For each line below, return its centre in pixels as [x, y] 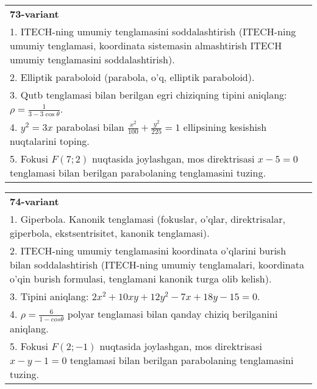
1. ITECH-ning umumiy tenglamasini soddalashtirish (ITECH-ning [153, 31]
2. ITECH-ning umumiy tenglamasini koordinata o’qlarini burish [148, 251]
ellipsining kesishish [225, 127]
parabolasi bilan [90, 127]
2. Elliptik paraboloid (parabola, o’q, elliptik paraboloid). [132, 77]
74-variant [34, 202]
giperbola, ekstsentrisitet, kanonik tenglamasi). [110, 233]
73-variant [34, 14]
